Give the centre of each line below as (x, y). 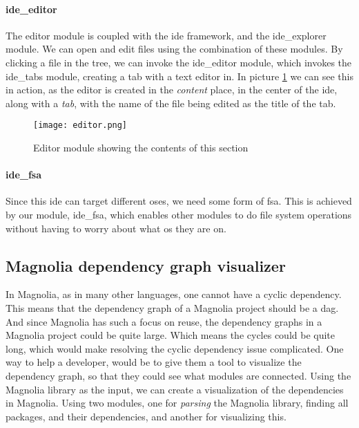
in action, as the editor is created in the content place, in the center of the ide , (172, 90)
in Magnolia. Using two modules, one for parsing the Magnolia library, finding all (177, 403)
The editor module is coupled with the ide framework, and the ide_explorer (166, 35)
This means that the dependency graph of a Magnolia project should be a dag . (172, 307)
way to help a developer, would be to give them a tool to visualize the (154, 362)
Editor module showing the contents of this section (141, 148)
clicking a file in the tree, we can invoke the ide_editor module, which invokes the (179, 62)
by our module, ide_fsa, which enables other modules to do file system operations (179, 214)
